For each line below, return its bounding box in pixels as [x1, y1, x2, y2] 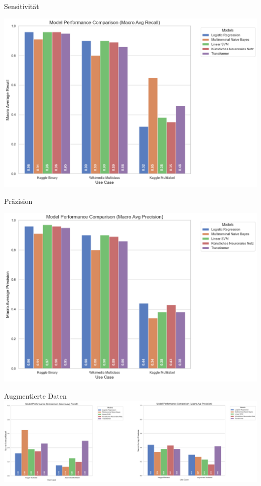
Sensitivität [4, 1, 39, 11]
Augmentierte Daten [4, 390, 67, 401]
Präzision [4, 195, 33, 206]
